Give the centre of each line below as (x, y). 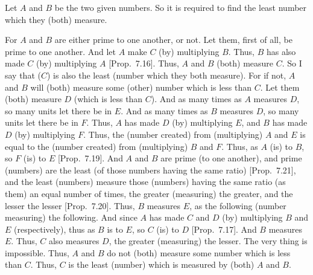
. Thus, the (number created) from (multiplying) (173, 134)
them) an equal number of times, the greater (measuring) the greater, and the (149, 193)
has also (281, 51)
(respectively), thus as (55, 229)
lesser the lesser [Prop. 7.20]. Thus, (70, 205)
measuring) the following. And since (71, 217)
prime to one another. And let (61, 51)
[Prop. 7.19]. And (90, 158)
